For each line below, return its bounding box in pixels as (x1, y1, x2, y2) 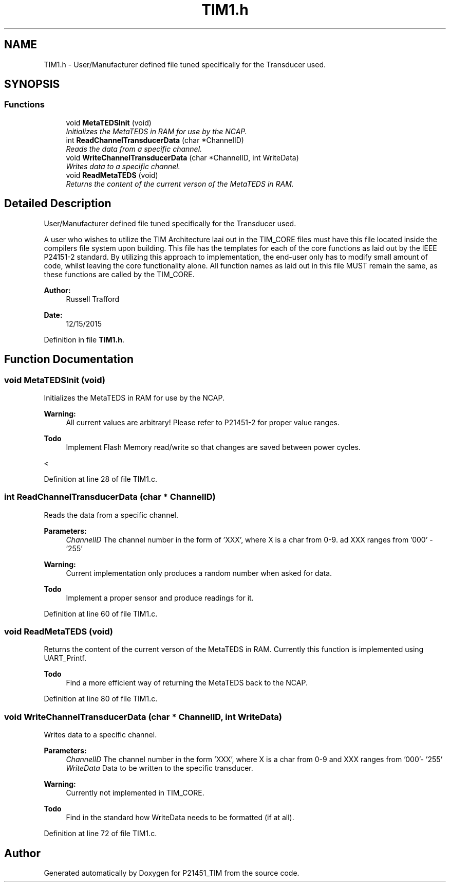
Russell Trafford (66, 294, 120, 303)
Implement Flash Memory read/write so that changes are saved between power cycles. (66, 442, 361, 451)
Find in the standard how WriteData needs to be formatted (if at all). (66, 813, 294, 822)
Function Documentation (4, 353, 134, 366)
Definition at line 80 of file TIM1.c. (44, 694, 158, 703)
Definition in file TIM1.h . (44, 335, 124, 344)
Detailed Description (4, 197, 111, 210)
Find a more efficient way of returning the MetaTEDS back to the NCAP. (66, 678, 308, 688)
